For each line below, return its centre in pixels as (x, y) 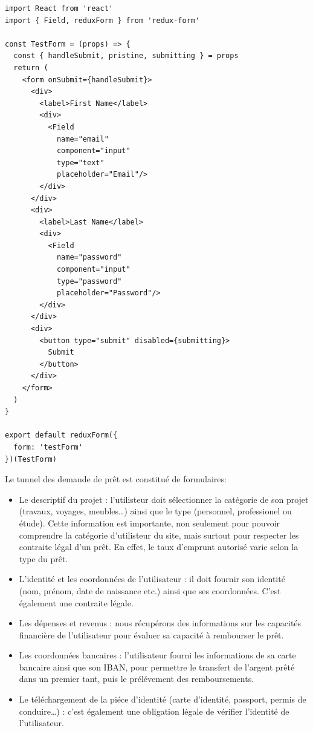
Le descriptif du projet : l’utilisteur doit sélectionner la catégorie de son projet (164, 499)
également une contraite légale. (76, 602)
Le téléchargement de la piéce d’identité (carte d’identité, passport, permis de (163, 699)
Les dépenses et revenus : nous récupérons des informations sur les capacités (160, 623)
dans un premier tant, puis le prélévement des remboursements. (137, 679)
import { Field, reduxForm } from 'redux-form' (102, 20)
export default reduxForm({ (61, 435)
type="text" (80, 162)
